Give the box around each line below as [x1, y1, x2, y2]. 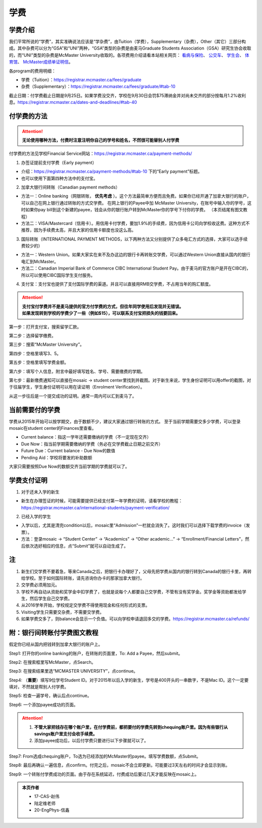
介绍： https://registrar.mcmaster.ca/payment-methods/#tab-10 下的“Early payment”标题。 [21, 169, 202, 174]
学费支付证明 [9, 476, 48, 484]
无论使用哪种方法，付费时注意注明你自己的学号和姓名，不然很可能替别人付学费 [22, 137, 180, 143]
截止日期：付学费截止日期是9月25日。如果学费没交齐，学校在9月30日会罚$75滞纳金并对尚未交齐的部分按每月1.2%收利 [9, 92, 246, 98]
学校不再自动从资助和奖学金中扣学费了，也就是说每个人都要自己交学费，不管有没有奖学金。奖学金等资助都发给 [21, 589, 242, 594]
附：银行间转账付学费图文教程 [9, 629, 98, 637]
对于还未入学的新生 [21, 489, 60, 495]
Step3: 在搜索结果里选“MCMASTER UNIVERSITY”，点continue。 [9, 668, 138, 674]
